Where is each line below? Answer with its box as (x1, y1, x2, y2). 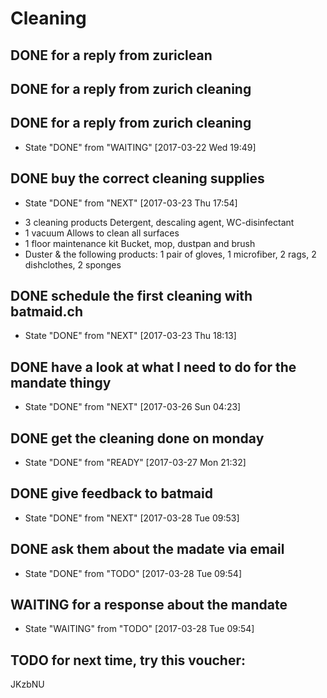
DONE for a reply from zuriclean (10, 47, 213, 64)
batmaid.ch (10, 303, 84, 320)
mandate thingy (10, 374, 112, 391)
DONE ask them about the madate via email (10, 541, 285, 558)
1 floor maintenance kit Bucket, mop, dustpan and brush (24, 237, 256, 249)
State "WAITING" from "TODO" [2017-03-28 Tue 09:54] (24, 623, 255, 635)
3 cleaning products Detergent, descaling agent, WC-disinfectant (24, 216, 295, 228)
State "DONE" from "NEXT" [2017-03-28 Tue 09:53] (24, 512, 240, 524)
